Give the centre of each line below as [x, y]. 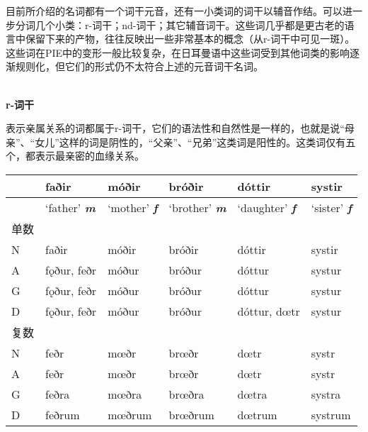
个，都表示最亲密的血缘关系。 [75, 156]
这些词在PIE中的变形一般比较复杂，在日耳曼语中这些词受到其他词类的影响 [178, 52]
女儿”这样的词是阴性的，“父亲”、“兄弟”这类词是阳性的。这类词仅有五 [195, 142]
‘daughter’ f [267, 207]
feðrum [63, 414]
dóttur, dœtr [269, 311]
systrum [331, 414]
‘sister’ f [332, 207]
